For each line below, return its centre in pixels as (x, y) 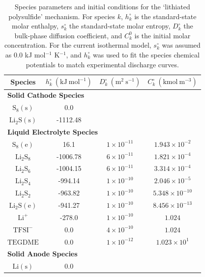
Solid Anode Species (43, 254)
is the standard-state (165, 16)
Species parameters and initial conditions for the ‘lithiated (102, 6)
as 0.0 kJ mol (25, 54)
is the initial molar (162, 35)
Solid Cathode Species (46, 95)
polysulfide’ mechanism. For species (62, 16)
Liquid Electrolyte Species (53, 131)
